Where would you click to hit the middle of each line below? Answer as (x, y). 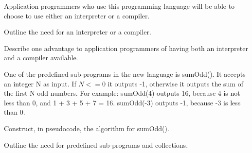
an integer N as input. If (40, 83)
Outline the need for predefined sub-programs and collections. (96, 144)
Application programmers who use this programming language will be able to (119, 6)
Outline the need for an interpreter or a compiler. (78, 32)
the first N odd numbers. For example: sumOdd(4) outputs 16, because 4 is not (122, 93)
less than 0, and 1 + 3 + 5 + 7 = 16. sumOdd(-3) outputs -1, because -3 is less (122, 102)
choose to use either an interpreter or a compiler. (77, 15)
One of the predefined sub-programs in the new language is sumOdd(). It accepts (125, 74)
